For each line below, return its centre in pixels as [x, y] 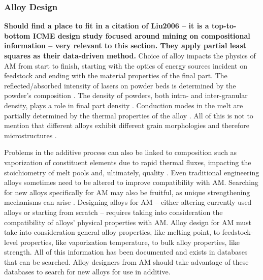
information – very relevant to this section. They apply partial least [125, 45]
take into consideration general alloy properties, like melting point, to [112, 232]
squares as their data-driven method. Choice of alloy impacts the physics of [130, 55]
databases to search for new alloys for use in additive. [87, 272]
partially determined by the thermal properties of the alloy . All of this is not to [129, 115]
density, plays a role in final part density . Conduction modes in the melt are [124, 105]
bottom [17, 35]
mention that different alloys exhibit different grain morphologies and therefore [127, 125]
